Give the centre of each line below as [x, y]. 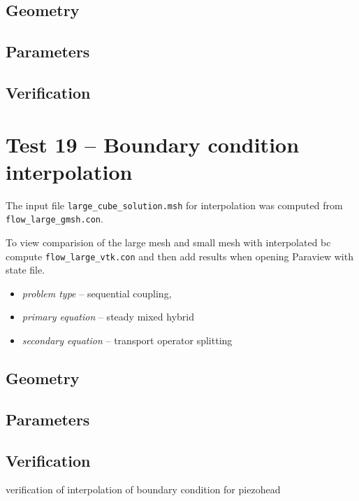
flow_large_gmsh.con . [54, 219]
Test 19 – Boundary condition [153, 144]
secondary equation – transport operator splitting [127, 340]
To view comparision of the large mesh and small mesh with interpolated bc [168, 242]
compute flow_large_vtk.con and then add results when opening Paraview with [179, 256]
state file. [25, 270]
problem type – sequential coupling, [97, 293]
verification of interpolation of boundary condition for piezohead [143, 489]
